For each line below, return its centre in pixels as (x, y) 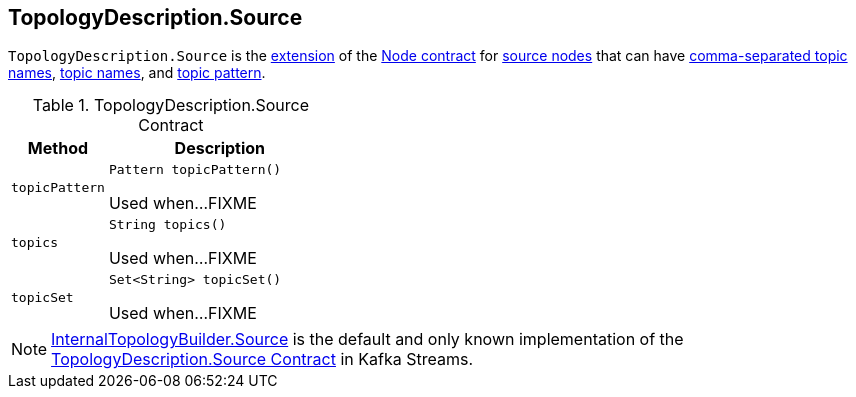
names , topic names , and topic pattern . (137, 73)
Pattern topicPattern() (195, 170)
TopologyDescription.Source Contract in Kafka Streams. (262, 359)
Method (58, 148)
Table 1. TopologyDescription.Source (171, 105)
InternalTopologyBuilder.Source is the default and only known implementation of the (367, 339)
